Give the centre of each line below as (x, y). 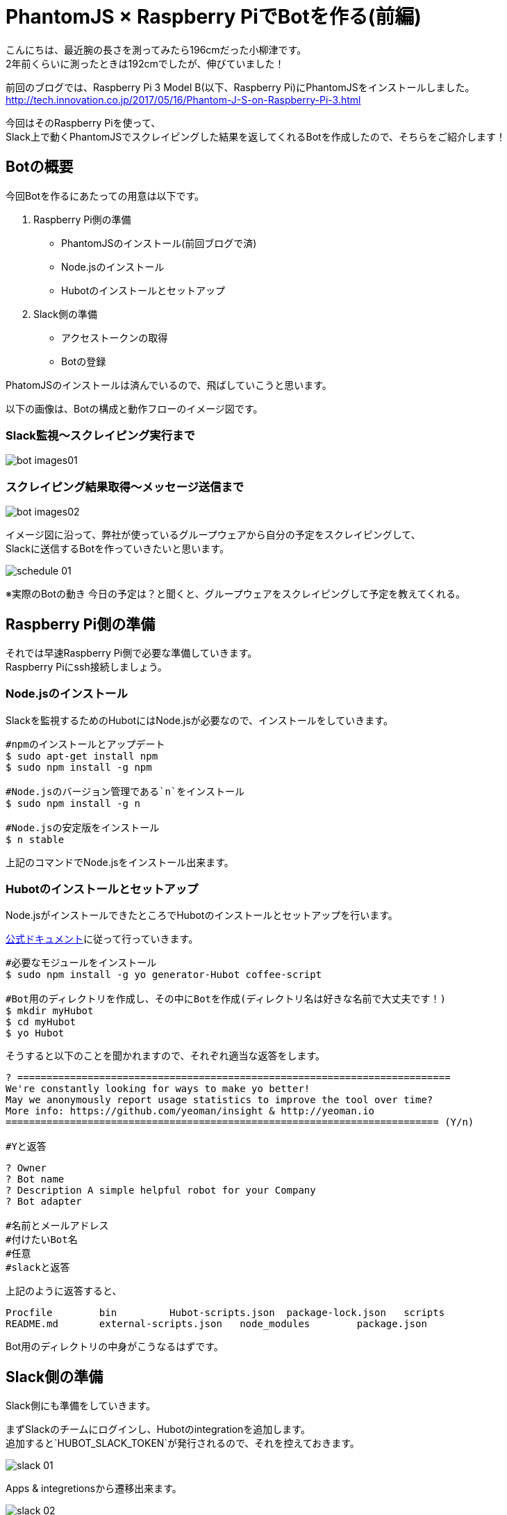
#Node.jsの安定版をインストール (83, 827)
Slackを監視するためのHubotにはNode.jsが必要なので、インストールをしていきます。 (199, 720)
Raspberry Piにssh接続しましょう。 (86, 666)
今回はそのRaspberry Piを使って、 (83, 122)
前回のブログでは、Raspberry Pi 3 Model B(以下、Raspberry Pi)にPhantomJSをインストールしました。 (240, 87)
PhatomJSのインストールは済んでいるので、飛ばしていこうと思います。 (169, 385)
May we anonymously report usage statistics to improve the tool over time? (219, 1100)
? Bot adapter (44, 1202)
